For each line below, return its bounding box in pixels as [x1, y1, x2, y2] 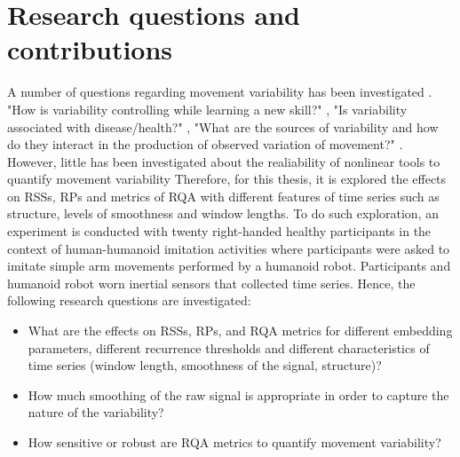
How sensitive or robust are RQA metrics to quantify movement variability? [28, 433, 441, 451]
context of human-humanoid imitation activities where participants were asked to [7, 239, 450, 257]
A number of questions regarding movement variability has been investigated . [7, 83, 432, 101]
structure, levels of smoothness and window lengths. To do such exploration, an [7, 204, 439, 223]
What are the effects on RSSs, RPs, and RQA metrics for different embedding [28, 321, 453, 340]
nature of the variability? [28, 403, 164, 422]
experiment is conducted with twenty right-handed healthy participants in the [7, 222, 432, 240]
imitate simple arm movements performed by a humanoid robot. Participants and [7, 256, 451, 275]
